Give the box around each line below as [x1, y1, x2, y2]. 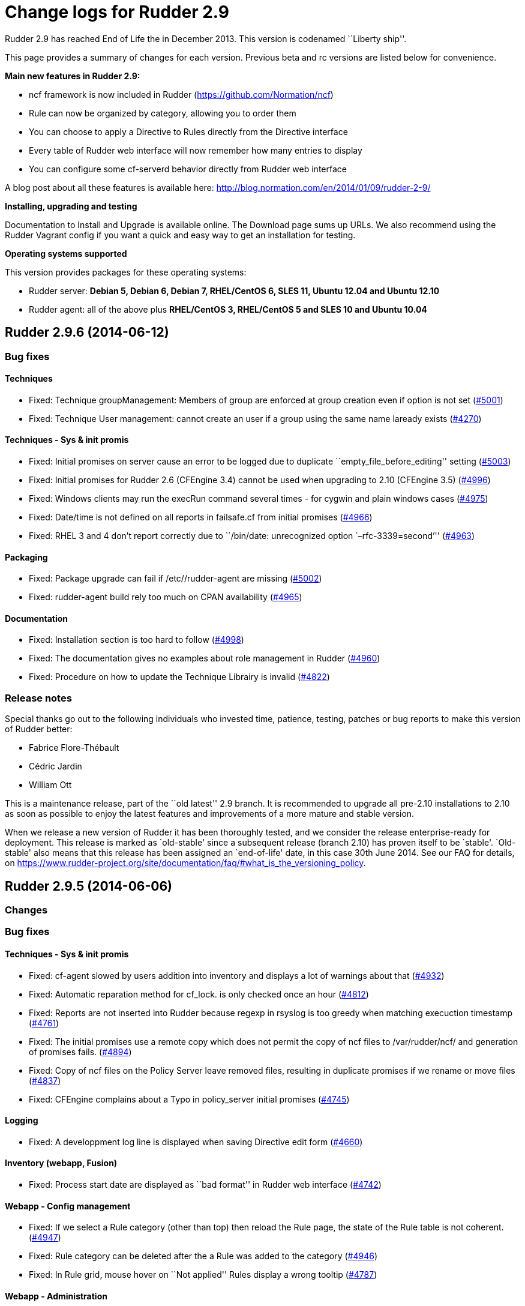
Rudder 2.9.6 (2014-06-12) [5, 325, 169, 340]
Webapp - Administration [5, 1290, 107, 1301]
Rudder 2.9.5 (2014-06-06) [5, 878, 173, 894]
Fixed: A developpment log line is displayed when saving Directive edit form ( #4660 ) [29, 1136, 363, 1147]
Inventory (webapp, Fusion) [5, 1158, 118, 1169]
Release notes [5, 691, 72, 704]
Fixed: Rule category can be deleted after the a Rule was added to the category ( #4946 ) [29, 1251, 378, 1262]
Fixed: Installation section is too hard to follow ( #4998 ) [29, 634, 244, 645]
